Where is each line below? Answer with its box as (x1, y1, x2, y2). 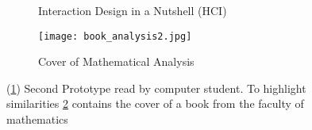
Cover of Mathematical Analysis (38, 53, 195, 70)
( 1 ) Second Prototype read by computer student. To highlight (6, 79, 306, 96)
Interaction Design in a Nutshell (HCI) (38, 2, 227, 18)
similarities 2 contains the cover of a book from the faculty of (6, 95, 304, 112)
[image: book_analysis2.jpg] (38, 30, 192, 42)
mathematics (6, 111, 68, 128)
